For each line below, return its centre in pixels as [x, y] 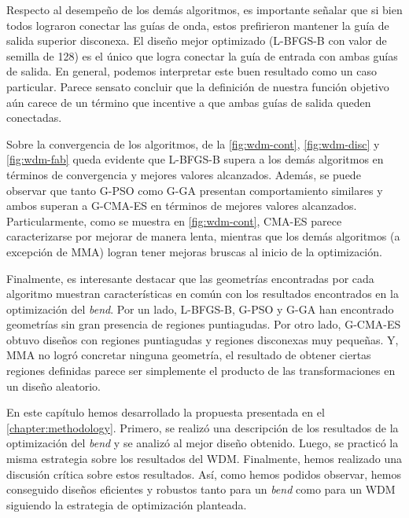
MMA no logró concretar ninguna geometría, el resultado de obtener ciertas [189, 355]
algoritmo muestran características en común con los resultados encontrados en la [203, 294]
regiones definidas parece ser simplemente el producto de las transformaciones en [201, 371]
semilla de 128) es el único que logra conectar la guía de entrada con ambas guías [202, 55]
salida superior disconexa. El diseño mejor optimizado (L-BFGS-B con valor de [197, 40]
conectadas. [34, 118]
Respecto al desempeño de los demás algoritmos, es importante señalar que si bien [204, 9]
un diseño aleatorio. [53, 386]
